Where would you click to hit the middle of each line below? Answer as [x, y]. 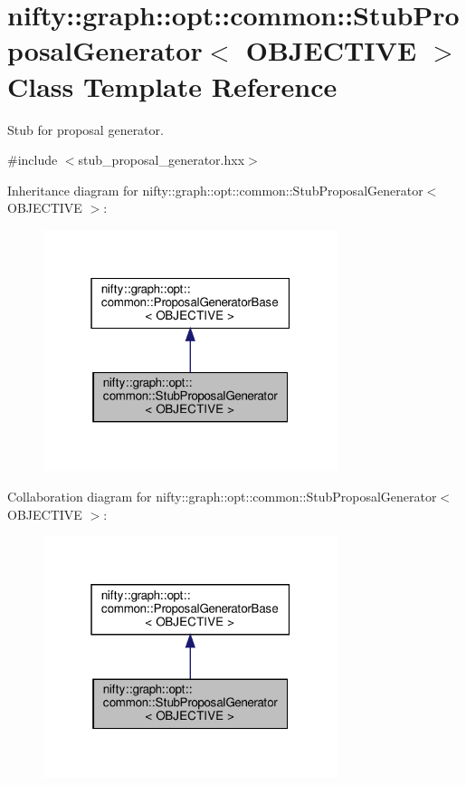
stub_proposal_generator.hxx [162, 160]
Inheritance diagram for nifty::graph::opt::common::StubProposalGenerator [215, 190]
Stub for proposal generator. [86, 129]
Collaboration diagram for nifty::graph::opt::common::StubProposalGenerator [222, 496]
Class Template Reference [172, 86]
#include [33, 160]
